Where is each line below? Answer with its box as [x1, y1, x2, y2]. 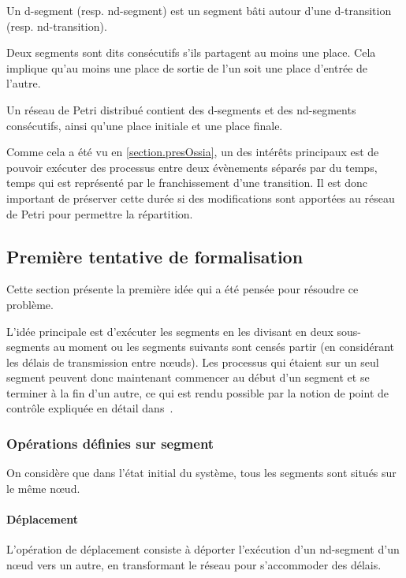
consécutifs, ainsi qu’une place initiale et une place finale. [6, 117, 283, 133]
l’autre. [6, 75, 41, 91]
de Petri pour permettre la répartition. [6, 205, 193, 222]
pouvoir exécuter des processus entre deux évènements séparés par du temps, [6, 158, 378, 175]
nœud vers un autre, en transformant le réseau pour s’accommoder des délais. [6, 556, 382, 572]
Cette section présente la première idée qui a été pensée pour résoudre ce [6, 281, 359, 297]
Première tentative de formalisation [6, 244, 304, 268]
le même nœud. [6, 479, 80, 496]
